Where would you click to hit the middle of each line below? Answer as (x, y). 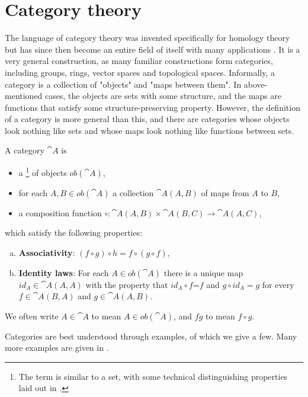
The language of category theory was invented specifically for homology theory (147, 38)
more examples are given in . (57, 348)
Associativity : (47, 252)
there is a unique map (203, 272)
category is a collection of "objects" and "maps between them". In (123, 84)
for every (278, 284)
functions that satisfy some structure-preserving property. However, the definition (153, 107)
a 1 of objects (43, 172)
